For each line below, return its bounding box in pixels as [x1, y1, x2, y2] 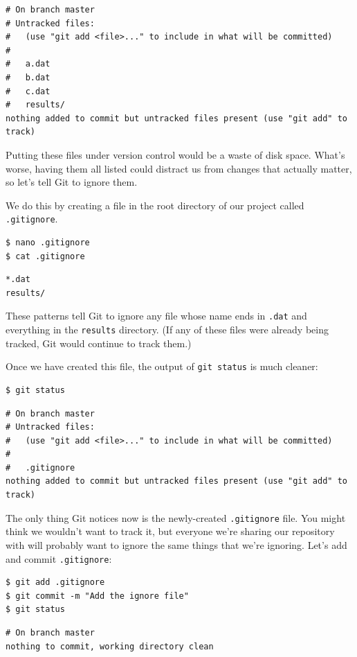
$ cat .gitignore [6, 251, 85, 261]
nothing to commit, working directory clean [6, 641, 214, 651]
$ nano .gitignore [6, 237, 90, 247]
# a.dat [6, 59, 51, 69]
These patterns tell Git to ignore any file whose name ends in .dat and [6, 308, 307, 323]
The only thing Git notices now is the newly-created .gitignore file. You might [6, 510, 346, 525]
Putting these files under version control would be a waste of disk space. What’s [6, 147, 345, 161]
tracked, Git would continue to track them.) [6, 335, 192, 350]
